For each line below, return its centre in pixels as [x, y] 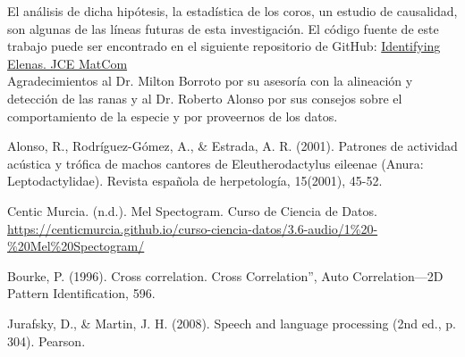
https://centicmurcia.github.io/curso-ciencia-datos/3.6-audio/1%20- [193, 228]
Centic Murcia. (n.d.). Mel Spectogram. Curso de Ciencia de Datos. [192, 210]
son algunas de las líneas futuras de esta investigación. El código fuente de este [223, 28]
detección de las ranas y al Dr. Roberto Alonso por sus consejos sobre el [205, 98]
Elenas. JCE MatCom [68, 63]
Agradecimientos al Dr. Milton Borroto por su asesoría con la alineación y [210, 81]
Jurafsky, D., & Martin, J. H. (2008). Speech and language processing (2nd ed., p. [232, 323]
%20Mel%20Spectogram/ [76, 246]
